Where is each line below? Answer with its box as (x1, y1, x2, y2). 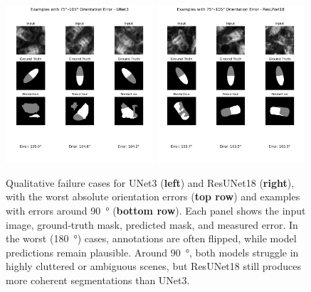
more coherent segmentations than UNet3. (6, 272, 190, 287)
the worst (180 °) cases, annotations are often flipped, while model (6, 231, 297, 246)
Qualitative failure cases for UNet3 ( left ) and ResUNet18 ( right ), (6, 175, 295, 190)
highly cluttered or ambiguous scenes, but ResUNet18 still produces (6, 259, 301, 274)
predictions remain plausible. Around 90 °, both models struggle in (6, 244, 299, 259)
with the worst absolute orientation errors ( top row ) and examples (6, 189, 300, 204)
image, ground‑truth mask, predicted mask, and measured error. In (6, 217, 298, 232)
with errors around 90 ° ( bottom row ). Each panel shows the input (6, 203, 306, 217)
